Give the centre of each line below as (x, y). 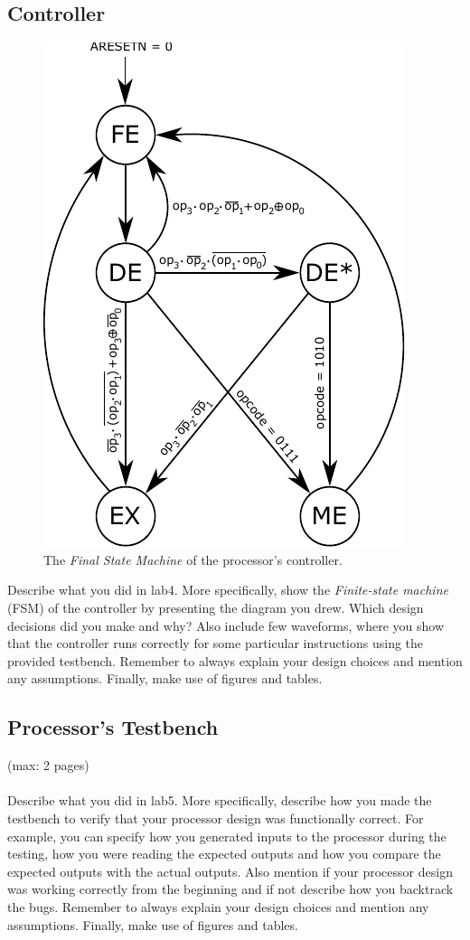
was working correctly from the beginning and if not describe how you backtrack (230, 889)
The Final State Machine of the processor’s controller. (193, 559)
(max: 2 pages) (48, 765)
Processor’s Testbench (113, 727)
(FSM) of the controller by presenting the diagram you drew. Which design (216, 607)
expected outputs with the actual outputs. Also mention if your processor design (230, 871)
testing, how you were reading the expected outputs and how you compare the (224, 854)
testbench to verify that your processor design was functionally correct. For (216, 818)
